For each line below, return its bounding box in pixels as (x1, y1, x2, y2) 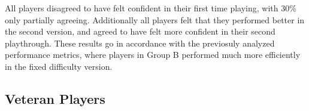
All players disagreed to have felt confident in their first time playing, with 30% (5, 2, 296, 14)
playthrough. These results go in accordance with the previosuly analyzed (5, 36, 275, 49)
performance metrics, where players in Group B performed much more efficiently (5, 48, 301, 61)
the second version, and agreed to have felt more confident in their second (5, 25, 275, 38)
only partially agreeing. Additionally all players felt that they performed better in (5, 13, 305, 26)
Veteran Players (5, 89, 105, 107)
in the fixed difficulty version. (5, 60, 113, 72)
